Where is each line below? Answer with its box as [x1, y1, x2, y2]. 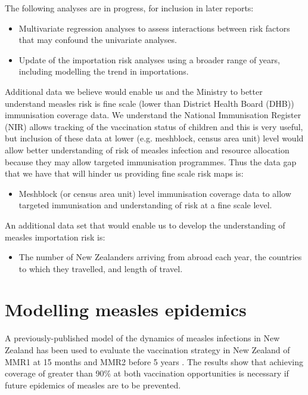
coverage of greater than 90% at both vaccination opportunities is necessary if [5, 367, 289, 379]
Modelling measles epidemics [5, 297, 247, 322]
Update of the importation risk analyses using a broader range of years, [18, 53, 280, 66]
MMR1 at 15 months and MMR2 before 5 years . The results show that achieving [5, 355, 303, 368]
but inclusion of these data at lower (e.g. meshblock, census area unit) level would [5, 132, 304, 144]
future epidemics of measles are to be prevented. [5, 378, 181, 391]
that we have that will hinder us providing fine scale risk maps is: [5, 167, 244, 180]
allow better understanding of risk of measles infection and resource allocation [5, 143, 290, 156]
